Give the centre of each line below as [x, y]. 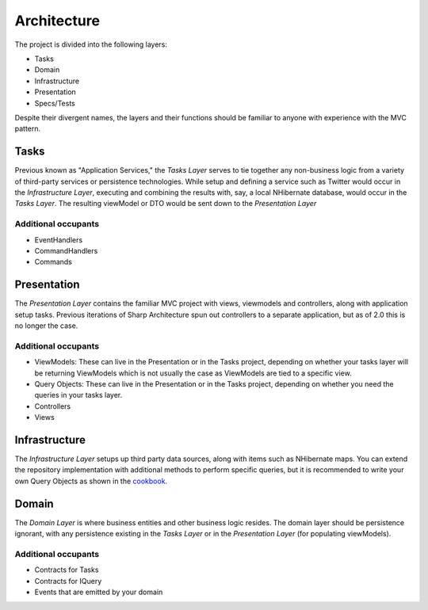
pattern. [28, 129]
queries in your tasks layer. [78, 395]
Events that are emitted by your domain [99, 592]
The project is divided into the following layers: [91, 44]
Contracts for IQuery [68, 581]
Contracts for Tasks [67, 570]
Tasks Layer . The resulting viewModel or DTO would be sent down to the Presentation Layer [166, 204]
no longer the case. [46, 326]
